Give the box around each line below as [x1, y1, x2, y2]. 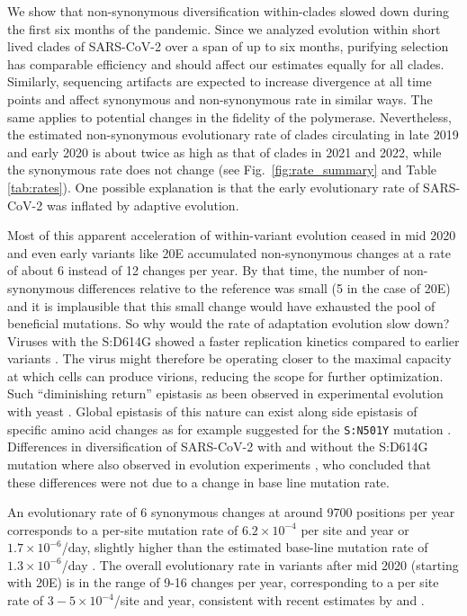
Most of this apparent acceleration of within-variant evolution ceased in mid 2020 [7, 226, 456, 245]
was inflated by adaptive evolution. [46, 195, 239, 214]
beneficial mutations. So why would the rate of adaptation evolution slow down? [7, 314, 450, 333]
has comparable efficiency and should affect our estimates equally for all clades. [7, 54, 445, 73]
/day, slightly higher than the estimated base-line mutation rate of [61, 538, 428, 557]
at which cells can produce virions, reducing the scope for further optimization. [7, 366, 444, 385]
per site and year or [301, 520, 409, 539]
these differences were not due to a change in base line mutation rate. [7, 472, 390, 491]
